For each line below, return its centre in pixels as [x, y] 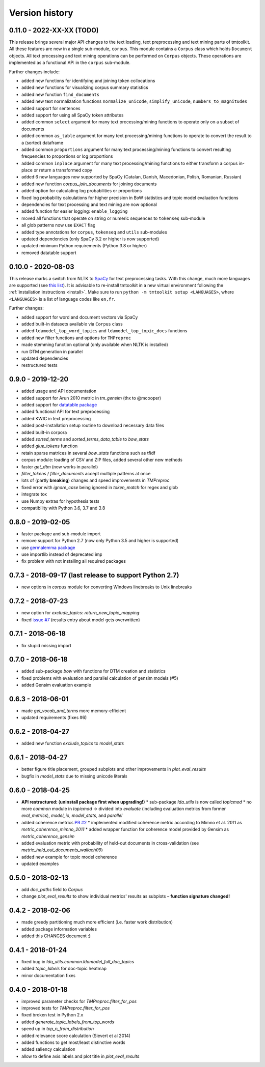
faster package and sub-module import [61, 534]
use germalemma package [48, 548]
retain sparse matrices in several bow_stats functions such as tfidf [88, 453]
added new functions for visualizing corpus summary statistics [85, 87]
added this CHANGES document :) [56, 936]
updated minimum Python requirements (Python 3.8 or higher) [84, 246]
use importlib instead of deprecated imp [62, 554]
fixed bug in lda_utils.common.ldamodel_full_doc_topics [78, 962]
